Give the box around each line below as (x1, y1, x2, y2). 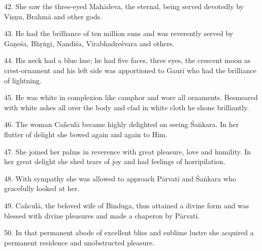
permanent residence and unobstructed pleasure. (4, 237, 154, 247)
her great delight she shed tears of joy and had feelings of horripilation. (4, 156, 225, 167)
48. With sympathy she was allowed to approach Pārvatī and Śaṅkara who (4, 173, 236, 183)
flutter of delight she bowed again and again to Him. (4, 129, 168, 139)
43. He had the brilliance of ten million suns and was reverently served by (4, 28, 234, 39)
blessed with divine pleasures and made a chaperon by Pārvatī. (4, 210, 200, 221)
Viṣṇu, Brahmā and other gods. (4, 11, 102, 21)
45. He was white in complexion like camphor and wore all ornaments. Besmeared (4, 92, 258, 103)
